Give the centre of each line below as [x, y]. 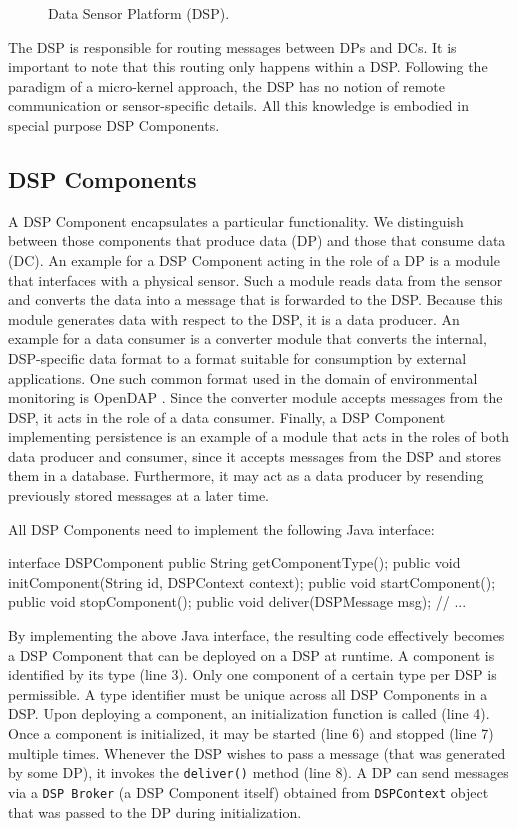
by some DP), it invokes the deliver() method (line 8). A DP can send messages [258, 772]
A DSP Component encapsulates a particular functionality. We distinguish [236, 220]
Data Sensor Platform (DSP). [139, 13]
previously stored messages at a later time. [139, 495]
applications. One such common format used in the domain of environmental [243, 377]
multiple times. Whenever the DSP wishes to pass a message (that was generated [257, 752]
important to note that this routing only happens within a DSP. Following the [248, 66]
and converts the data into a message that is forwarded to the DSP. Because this [255, 299]
